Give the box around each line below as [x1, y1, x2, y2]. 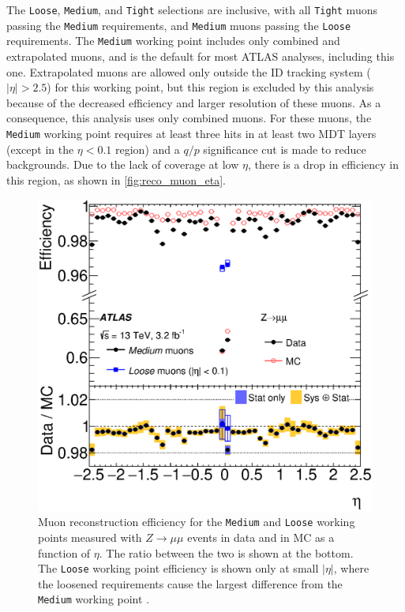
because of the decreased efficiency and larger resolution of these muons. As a [6, 94, 381, 110]
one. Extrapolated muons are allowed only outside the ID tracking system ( [6, 63, 371, 80]
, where [333, 560, 369, 577]
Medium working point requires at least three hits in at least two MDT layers [6, 125, 377, 141]
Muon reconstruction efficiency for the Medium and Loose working [38, 513, 355, 530]
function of [38, 544, 91, 561]
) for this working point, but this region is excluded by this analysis [47, 79, 374, 95]
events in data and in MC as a [187, 529, 335, 546]
